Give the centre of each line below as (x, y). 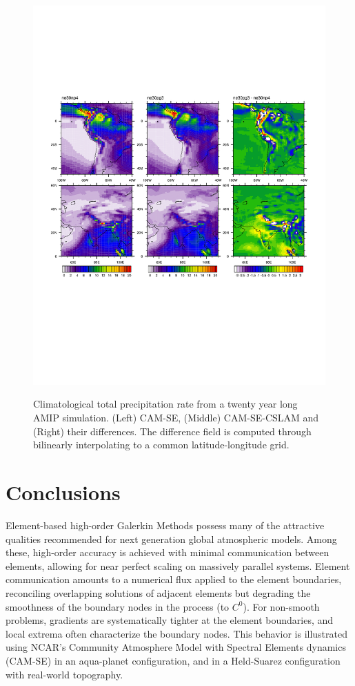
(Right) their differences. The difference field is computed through (172, 431)
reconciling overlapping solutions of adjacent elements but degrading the (158, 592)
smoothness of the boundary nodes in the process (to (118, 606)
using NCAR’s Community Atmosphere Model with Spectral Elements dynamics (176, 647)
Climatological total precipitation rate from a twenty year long (165, 404)
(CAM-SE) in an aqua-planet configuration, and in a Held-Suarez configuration (173, 660)
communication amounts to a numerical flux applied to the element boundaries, (174, 579)
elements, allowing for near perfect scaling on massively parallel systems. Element (178, 565)
